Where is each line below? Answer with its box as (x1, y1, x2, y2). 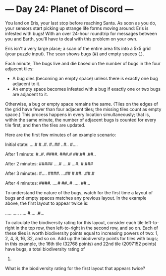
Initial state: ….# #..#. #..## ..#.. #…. (5, 141, 78, 147)
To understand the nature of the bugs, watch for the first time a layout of (5, 189, 153, 195)
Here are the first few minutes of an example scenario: (5, 132, 116, 138)
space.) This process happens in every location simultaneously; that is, (5, 111, 150, 118)
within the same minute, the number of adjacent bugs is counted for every (5, 117, 157, 123)
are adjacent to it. (12, 91, 49, 97)
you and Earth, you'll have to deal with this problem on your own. (5, 36, 138, 42)
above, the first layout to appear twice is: (5, 200, 89, 206)
